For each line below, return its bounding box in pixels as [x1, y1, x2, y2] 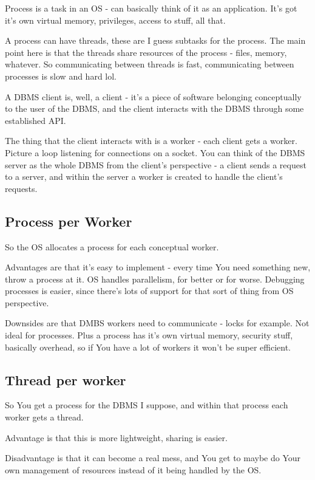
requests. [5, 182, 38, 194]
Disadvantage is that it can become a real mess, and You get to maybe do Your [5, 451, 301, 464]
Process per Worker [5, 211, 132, 230]
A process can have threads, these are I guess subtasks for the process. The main [5, 34, 306, 47]
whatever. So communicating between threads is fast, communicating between [5, 58, 294, 70]
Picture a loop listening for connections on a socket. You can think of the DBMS [5, 146, 305, 159]
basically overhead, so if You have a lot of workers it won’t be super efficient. [5, 340, 291, 353]
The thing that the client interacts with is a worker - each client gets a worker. [5, 134, 297, 147]
